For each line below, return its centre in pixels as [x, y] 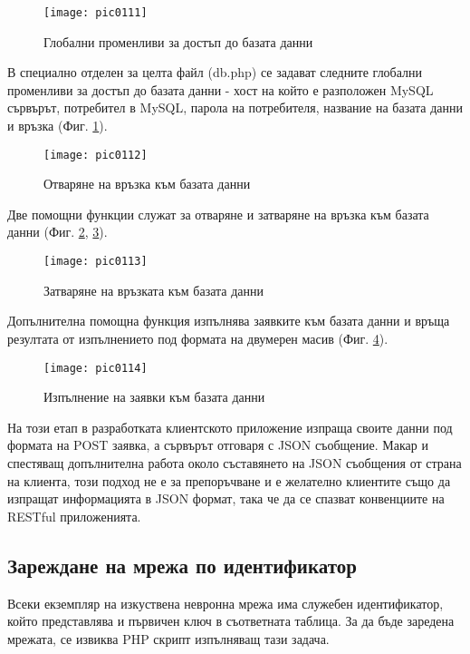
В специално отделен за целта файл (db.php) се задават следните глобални [215, 72]
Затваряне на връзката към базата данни [154, 290]
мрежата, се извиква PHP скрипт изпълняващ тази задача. [168, 638]
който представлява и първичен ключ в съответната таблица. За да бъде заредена [231, 621]
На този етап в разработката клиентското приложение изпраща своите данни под [230, 427]
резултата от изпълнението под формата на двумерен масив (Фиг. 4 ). [198, 338]
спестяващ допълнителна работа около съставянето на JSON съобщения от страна [235, 462]
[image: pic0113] [96, 262]
